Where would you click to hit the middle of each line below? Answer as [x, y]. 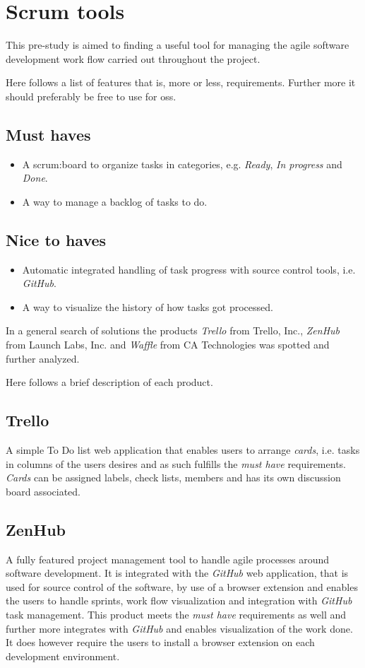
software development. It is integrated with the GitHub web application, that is [177, 573]
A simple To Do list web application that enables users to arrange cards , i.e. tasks [183, 450]
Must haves [48, 134]
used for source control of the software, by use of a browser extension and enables [182, 586]
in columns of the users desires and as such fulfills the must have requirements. [176, 463]
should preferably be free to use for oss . [91, 96]
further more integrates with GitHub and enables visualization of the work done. [179, 628]
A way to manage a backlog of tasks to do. [115, 201]
